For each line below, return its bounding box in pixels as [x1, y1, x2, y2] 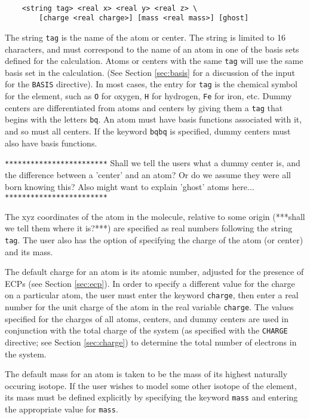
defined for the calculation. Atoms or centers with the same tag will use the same [5, 54, 303, 67]
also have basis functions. [5, 136, 97, 149]
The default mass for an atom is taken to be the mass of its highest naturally [5, 368, 288, 380]
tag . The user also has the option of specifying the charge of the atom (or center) [5, 234, 303, 246]
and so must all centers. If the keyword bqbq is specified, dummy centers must [5, 125, 291, 137]
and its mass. [5, 245, 53, 258]
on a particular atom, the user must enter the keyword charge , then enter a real [5, 289, 299, 301]
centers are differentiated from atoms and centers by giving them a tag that [5, 101, 283, 114]
